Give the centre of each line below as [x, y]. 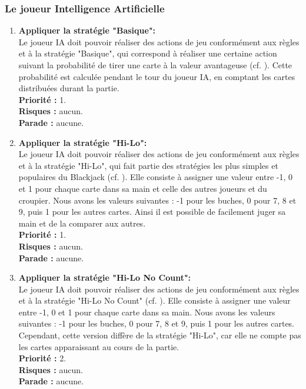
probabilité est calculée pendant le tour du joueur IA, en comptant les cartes [157, 76]
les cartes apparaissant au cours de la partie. [99, 346]
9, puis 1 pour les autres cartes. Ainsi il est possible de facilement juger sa [152, 212]
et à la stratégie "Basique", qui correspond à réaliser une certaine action [148, 53]
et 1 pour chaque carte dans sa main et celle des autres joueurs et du [143, 188]
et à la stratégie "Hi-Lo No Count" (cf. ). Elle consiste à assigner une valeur [154, 300]
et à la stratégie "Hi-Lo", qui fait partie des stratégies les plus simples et [148, 165]
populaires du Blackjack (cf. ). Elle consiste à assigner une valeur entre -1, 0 [156, 177]
